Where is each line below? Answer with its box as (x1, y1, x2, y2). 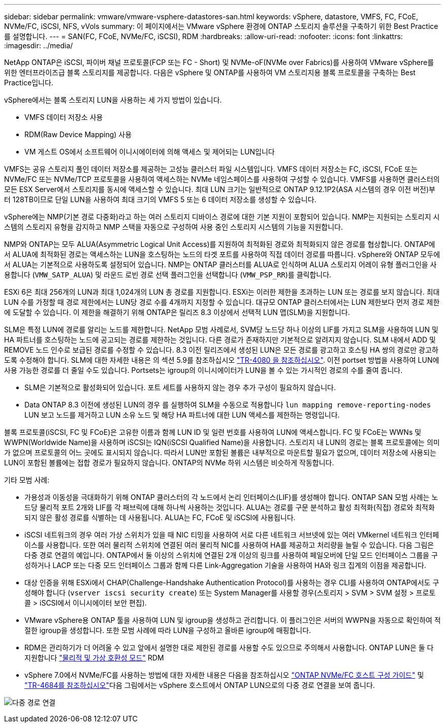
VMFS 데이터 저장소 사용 (24, 113, 103, 121)
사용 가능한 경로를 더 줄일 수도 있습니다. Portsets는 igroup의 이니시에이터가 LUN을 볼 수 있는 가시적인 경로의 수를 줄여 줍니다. (4, 366, 403, 374)
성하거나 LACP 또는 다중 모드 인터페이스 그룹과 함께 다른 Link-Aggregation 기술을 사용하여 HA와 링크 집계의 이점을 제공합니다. (24, 561, 426, 570)
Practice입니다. (4, 78, 53, 87)
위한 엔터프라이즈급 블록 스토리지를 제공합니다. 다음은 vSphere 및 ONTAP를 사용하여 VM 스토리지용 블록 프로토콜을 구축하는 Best (4, 68, 416, 77)
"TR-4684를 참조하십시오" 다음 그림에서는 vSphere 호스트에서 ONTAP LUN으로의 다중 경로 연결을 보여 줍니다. (24, 681, 375, 689)
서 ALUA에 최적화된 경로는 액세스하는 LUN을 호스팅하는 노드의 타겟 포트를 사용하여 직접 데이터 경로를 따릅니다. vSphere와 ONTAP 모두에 (4, 250, 440, 259)
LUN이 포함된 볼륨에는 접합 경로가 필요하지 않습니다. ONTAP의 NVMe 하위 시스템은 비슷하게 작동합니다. (4, 458, 334, 467)
